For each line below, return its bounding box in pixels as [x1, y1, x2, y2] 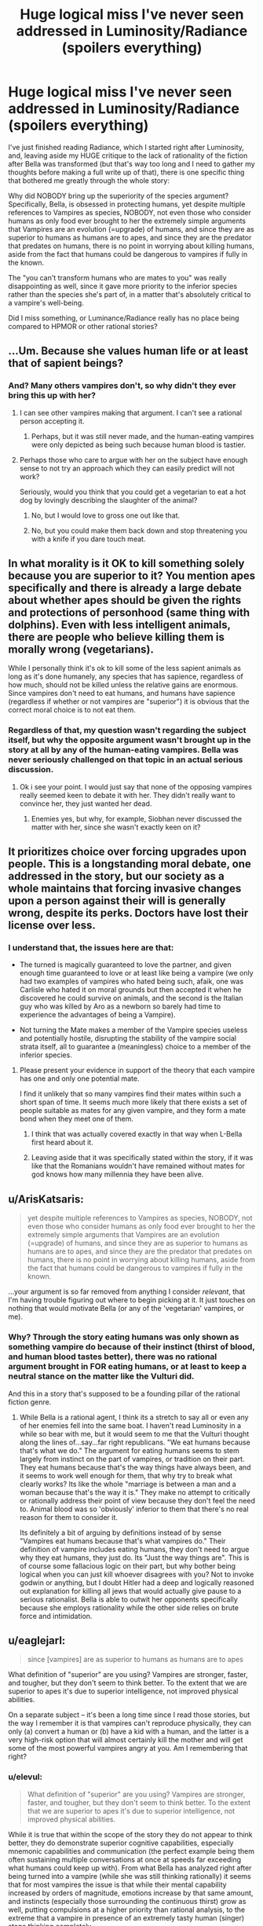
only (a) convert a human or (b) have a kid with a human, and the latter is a [8, 1726, 250, 1737]
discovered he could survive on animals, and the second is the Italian [19, 994, 243, 1003]
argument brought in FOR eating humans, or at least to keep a [8, 1361, 247, 1372]
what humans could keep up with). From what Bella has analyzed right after [8, 1863, 252, 1873]
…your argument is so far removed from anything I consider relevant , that [8, 1287, 246, 1297]
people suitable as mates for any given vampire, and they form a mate [19, 1106, 246, 1115]
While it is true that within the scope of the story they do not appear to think [8, 1829, 253, 1839]
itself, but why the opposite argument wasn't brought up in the [8, 734, 251, 745]
